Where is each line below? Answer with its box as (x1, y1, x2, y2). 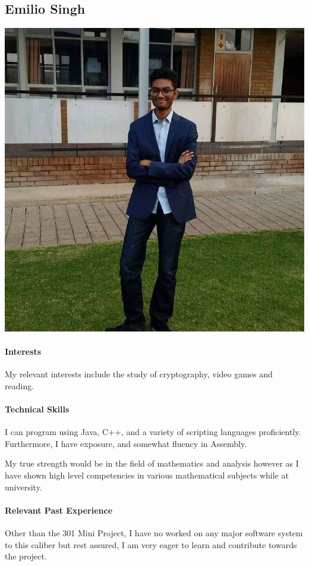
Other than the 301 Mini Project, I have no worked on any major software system (5, 526, 303, 539)
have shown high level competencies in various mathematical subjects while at (5, 468, 289, 481)
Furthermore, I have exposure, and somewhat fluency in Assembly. (5, 437, 247, 449)
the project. (5, 550, 47, 562)
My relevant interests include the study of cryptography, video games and (5, 368, 273, 380)
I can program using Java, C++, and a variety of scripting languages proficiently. (5, 426, 301, 438)
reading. (5, 379, 34, 392)
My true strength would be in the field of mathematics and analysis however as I (5, 457, 299, 470)
